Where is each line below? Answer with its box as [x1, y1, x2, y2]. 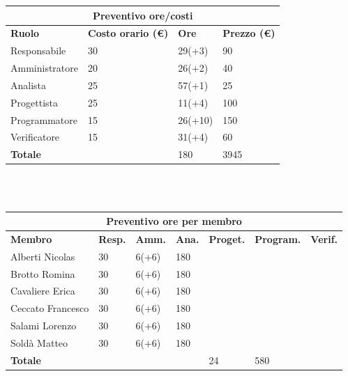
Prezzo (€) [222, 26, 275, 40]
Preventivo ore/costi [92, 8, 193, 22]
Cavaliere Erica [10, 283, 75, 298]
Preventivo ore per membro [106, 214, 242, 228]
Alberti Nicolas [10, 249, 75, 263]
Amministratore [10, 61, 78, 75]
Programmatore [10, 112, 77, 127]
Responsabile [10, 43, 66, 58]
